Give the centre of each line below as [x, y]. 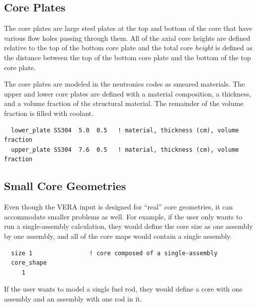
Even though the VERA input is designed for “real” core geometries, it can [119, 207]
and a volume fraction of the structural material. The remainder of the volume [124, 103]
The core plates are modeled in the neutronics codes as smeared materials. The [125, 84]
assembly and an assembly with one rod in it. [73, 298]
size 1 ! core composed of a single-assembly [114, 253]
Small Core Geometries [65, 186]
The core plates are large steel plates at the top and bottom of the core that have [128, 28]
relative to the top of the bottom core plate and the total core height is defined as [128, 48]
